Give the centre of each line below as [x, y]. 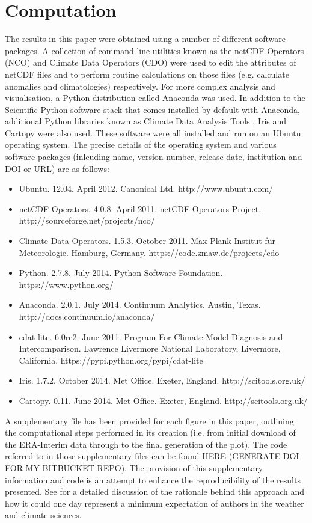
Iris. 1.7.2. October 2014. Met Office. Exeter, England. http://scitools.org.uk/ [162, 380]
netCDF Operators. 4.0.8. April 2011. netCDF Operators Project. [140, 208]
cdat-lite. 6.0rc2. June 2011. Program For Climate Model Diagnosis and [151, 336]
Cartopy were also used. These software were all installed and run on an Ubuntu [153, 133]
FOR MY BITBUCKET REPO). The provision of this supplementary [134, 467]
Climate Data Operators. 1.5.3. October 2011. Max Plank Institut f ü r [147, 241]
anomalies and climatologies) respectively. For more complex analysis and [140, 86]
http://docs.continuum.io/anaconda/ [87, 316]
